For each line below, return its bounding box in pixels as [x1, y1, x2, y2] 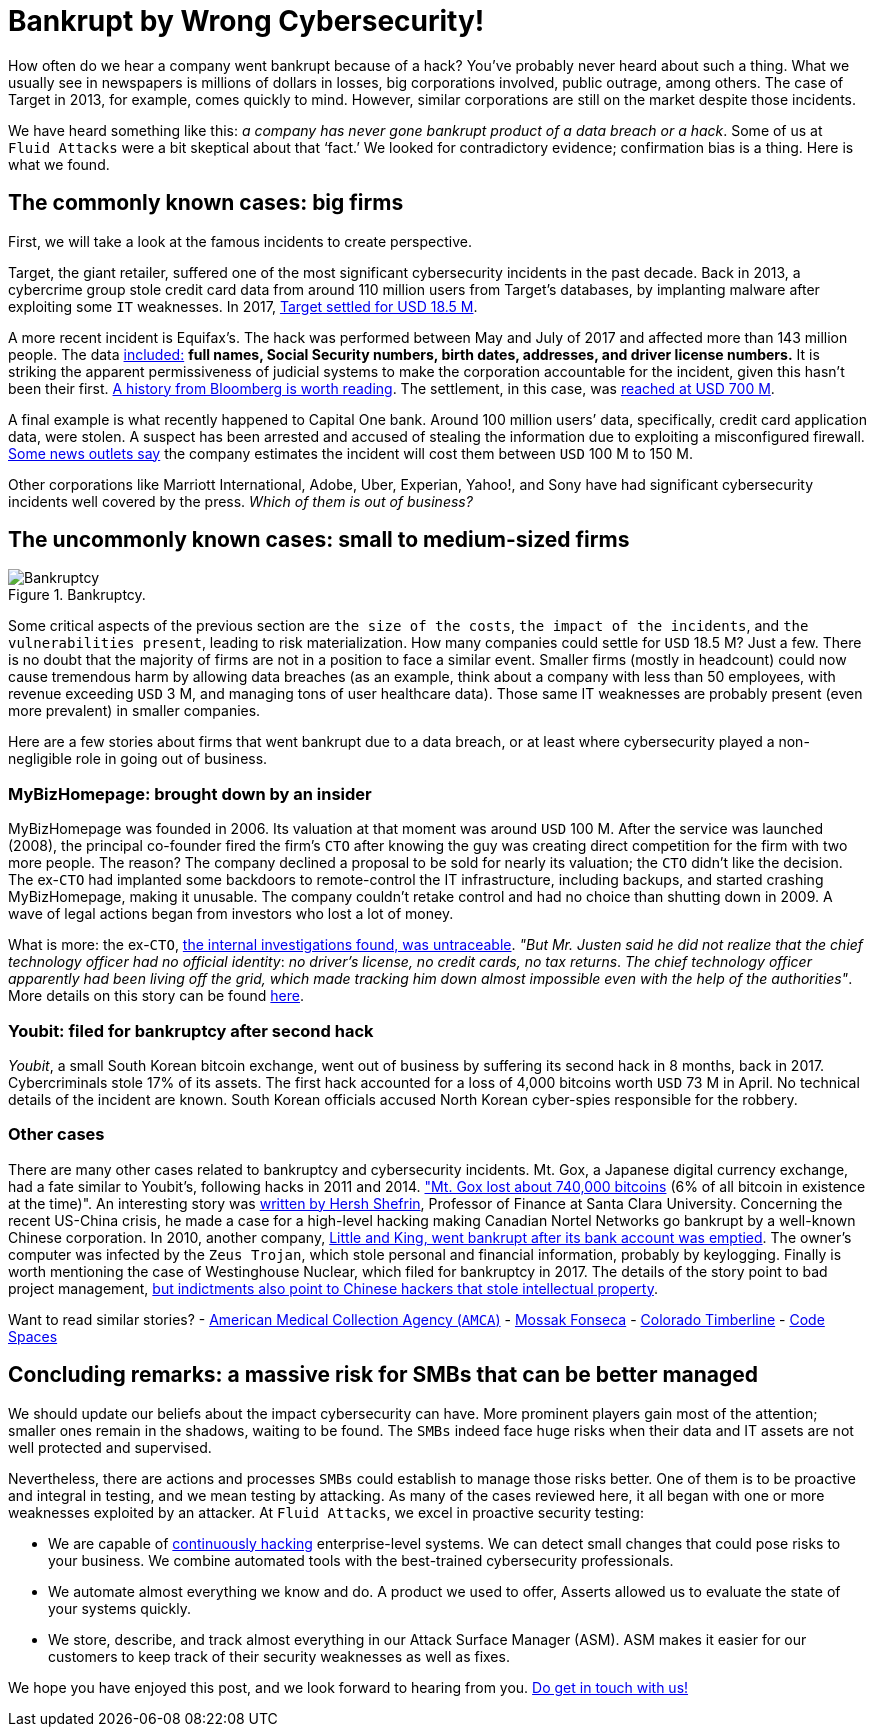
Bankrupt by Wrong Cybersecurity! [8, 4, 485, 38]
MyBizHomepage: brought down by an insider [8, 783, 372, 804]
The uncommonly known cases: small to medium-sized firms [8, 527, 630, 553]
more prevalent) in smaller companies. [8, 702, 261, 720]
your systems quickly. [48, 1599, 191, 1617]
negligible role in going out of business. [8, 750, 268, 768]
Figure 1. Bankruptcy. [8, 586, 146, 604]
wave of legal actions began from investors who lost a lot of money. [8, 905, 454, 923]
